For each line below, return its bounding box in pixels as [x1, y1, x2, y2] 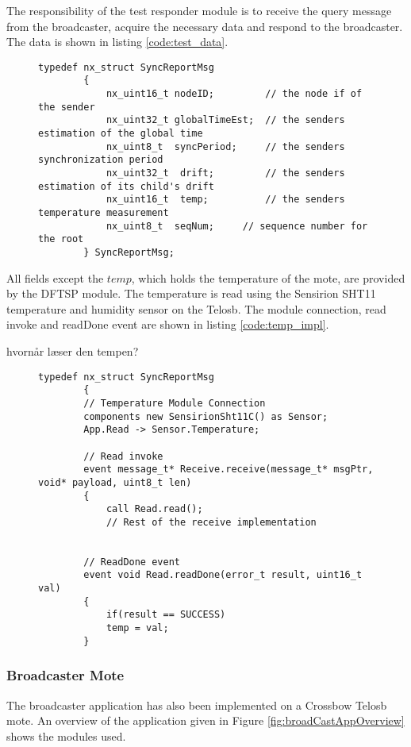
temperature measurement [38, 207, 169, 218]
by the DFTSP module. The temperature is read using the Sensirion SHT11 [6, 285, 376, 302]
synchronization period [38, 154, 163, 166]
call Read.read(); [106, 503, 203, 515]
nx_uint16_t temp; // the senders [106, 194, 345, 206]
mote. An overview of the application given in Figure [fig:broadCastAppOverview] [6, 712, 405, 729]
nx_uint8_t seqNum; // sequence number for [106, 220, 368, 232]
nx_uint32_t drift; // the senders [106, 167, 345, 179]
